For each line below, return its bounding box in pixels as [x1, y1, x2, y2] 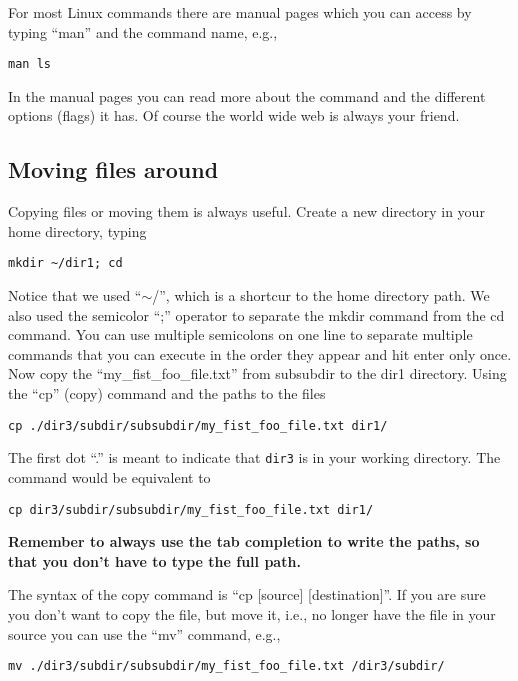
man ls [8, 57, 51, 72]
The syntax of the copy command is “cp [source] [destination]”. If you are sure [8, 584, 486, 605]
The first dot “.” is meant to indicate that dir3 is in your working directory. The [8, 447, 501, 468]
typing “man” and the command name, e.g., [8, 21, 278, 42]
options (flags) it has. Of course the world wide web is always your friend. [8, 105, 460, 126]
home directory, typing [8, 220, 147, 241]
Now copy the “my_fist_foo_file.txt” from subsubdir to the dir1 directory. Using [8, 363, 507, 384]
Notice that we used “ [8, 285, 142, 306]
